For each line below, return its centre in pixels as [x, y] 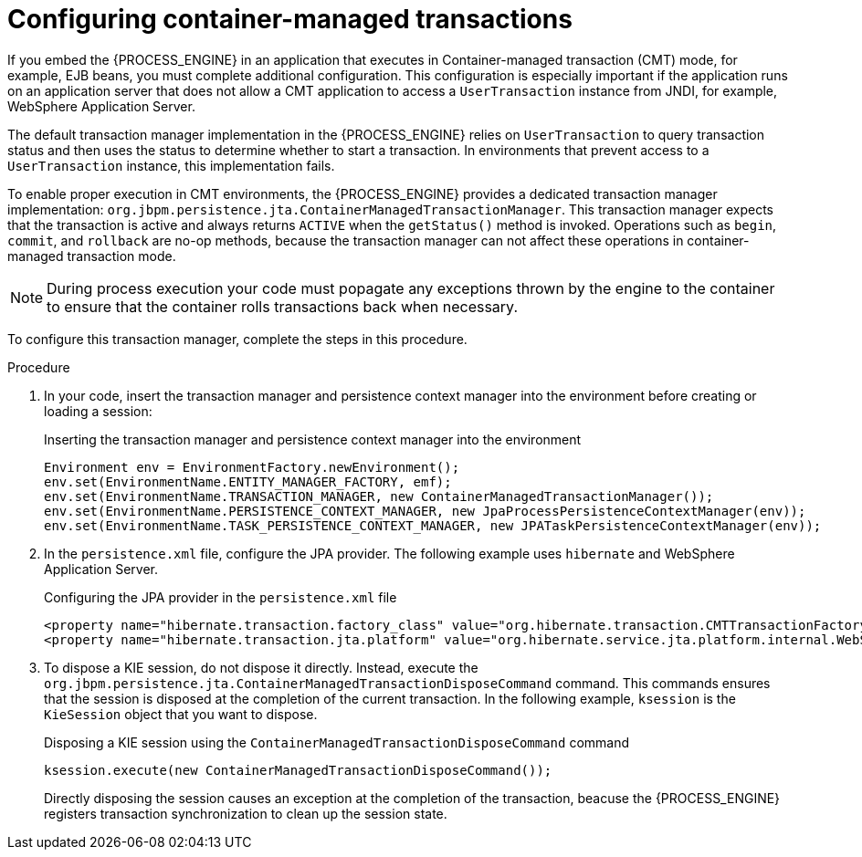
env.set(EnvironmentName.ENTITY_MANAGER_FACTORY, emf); [248, 481]
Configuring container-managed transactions [290, 19]
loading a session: [98, 411]
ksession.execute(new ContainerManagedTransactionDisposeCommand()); [298, 770]
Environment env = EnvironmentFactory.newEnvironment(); [252, 467]
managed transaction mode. [92, 256]
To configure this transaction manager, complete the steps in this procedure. [237, 339]
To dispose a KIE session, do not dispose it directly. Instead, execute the [261, 667]
